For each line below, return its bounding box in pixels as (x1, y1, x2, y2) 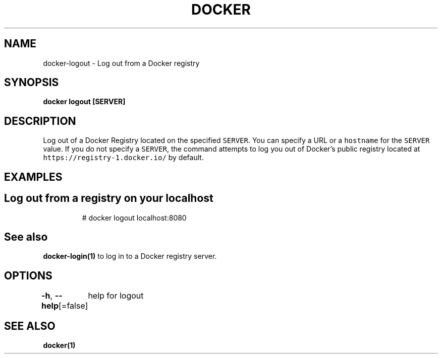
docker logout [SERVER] (43, 97, 126, 106)
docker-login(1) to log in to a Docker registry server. (43, 252, 217, 261)
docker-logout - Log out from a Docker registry (43, 58, 200, 67)
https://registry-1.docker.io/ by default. (43, 153, 204, 162)
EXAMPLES (4, 170, 63, 183)
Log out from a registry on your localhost (4, 192, 213, 205)
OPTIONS (4, 269, 52, 282)
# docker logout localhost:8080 (82, 213, 187, 222)
